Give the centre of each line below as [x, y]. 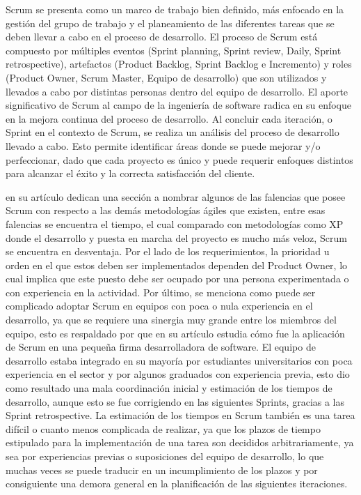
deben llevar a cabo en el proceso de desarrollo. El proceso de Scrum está [162, 37]
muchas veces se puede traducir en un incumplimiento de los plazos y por [162, 470]
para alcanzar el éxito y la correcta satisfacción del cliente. [130, 173]
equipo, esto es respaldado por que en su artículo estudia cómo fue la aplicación [175, 333]
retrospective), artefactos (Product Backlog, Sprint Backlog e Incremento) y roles [179, 64]
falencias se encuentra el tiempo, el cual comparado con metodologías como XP [175, 223]
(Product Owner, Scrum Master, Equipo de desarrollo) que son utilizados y [166, 77]
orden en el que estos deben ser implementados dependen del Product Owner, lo [177, 265]
